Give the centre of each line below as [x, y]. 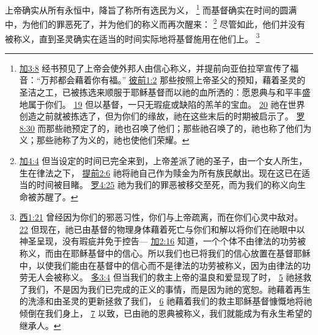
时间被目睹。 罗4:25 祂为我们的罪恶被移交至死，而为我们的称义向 [167, 185]
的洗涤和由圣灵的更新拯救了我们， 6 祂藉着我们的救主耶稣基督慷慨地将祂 [166, 301]
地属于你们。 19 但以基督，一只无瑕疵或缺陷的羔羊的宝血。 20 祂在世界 [162, 104]
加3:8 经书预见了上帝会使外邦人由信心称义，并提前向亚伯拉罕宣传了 [155, 68]
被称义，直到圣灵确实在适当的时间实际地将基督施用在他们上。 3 [132, 37]
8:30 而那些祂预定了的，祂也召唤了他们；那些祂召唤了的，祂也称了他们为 [165, 128]
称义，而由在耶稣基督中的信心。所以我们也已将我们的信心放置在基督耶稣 [165, 253]
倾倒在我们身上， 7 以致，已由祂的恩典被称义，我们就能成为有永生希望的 [166, 313]
